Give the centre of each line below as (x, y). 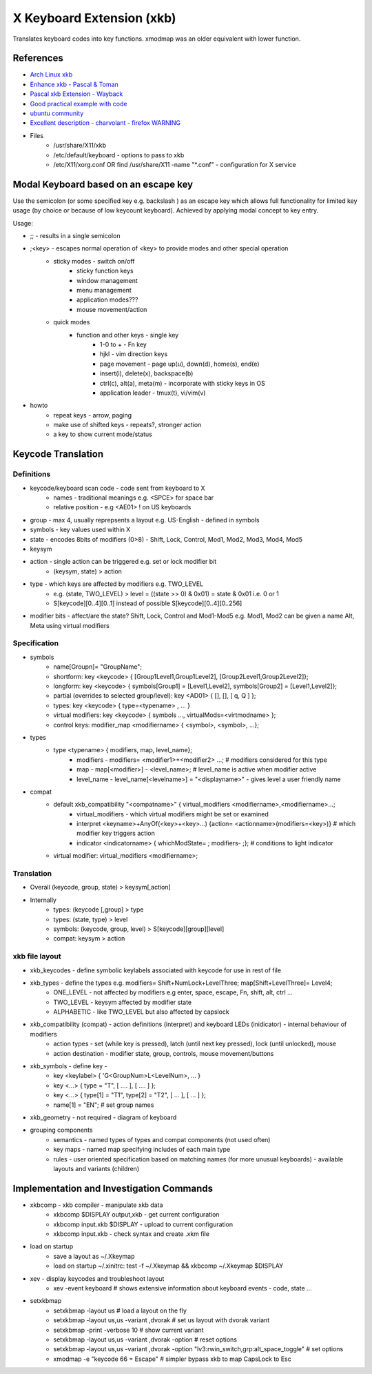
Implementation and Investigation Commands (113, 1188)
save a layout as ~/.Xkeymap (94, 1256)
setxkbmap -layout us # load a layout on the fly (120, 1311)
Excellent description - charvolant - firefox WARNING (105, 123)
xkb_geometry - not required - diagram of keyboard (103, 1117)
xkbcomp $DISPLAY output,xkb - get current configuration (136, 1215)
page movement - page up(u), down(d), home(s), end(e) (180, 364)
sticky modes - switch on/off (94, 261)
